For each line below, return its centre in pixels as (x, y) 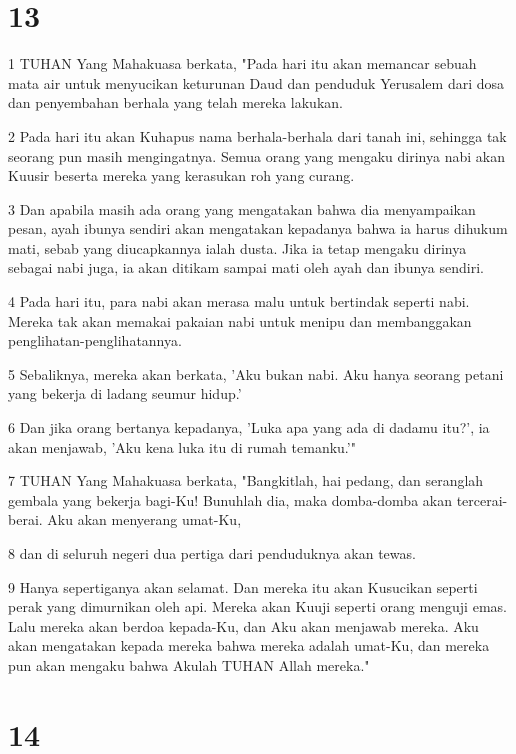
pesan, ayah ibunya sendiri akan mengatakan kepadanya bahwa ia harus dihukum (258, 228)
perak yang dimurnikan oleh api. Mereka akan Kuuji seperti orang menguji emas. (257, 606)
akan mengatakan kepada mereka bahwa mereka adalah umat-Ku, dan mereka (249, 645)
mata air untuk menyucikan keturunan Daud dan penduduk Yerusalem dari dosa (256, 82)
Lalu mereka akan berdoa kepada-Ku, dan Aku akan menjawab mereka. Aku (243, 625)
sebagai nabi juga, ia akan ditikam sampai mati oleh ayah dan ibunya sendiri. (246, 267)
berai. (25, 519)
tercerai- (482, 499)
